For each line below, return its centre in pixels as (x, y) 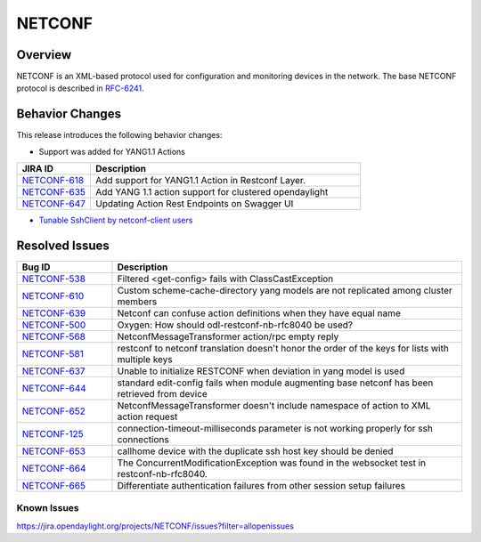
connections (143, 440)
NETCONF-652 (54, 411)
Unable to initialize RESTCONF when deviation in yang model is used (261, 371)
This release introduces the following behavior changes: (119, 135)
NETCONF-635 (54, 192)
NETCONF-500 (54, 325)
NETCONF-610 (53, 296)
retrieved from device (163, 394)
